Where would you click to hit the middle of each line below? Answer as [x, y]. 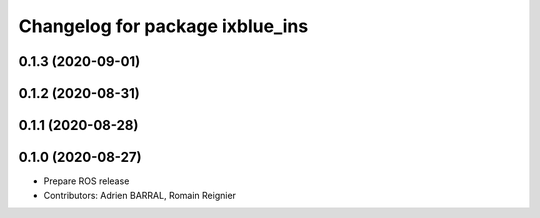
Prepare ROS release [86, 181]
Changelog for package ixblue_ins [163, 26]
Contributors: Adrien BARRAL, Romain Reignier [140, 195]
